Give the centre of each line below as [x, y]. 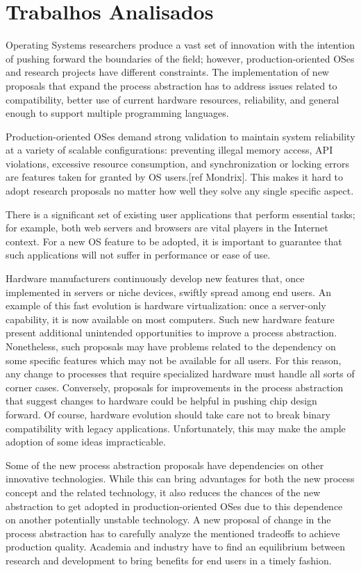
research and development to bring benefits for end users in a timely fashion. [169, 560]
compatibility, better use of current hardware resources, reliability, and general [173, 99]
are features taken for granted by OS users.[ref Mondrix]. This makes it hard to [175, 177]
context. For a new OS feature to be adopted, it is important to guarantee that [174, 241]
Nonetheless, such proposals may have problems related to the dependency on [171, 346]
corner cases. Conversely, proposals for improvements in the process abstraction [175, 387]
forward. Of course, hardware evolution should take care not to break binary [168, 414]
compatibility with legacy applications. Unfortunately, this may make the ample [176, 428]
